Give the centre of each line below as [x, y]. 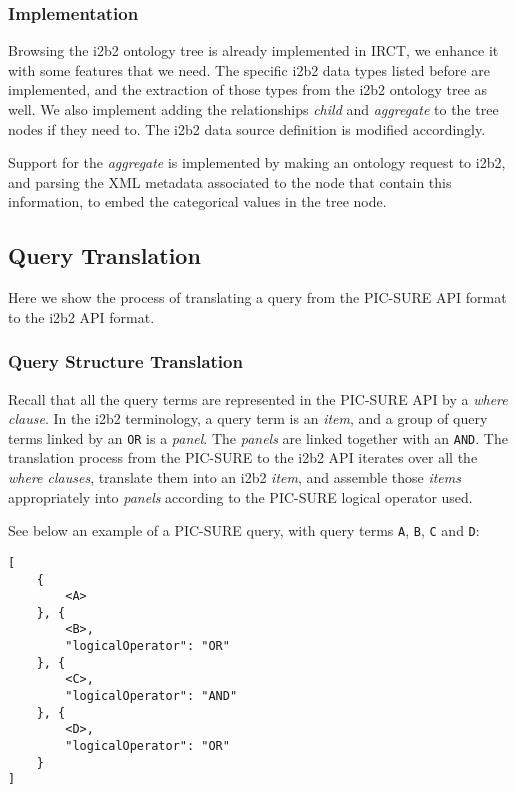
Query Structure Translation [125, 361]
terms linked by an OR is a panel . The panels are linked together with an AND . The [258, 437]
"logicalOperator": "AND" [151, 696]
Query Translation [104, 255]
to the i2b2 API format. [81, 316]
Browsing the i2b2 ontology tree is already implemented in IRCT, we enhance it [253, 50]
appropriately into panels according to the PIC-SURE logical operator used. [240, 496]
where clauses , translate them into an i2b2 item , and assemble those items [234, 477]
